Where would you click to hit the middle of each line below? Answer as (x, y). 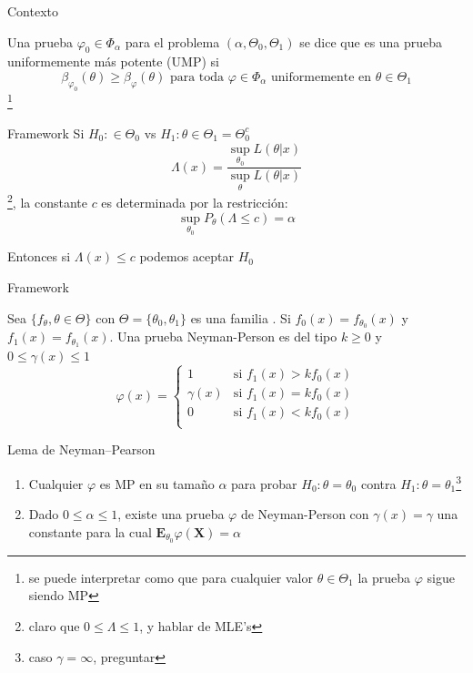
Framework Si (46, 133)
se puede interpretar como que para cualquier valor (171, 577)
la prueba (384, 577)
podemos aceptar (186, 256)
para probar (264, 483)
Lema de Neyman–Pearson (81, 449)
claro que (54, 625)
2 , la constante (47, 201)
